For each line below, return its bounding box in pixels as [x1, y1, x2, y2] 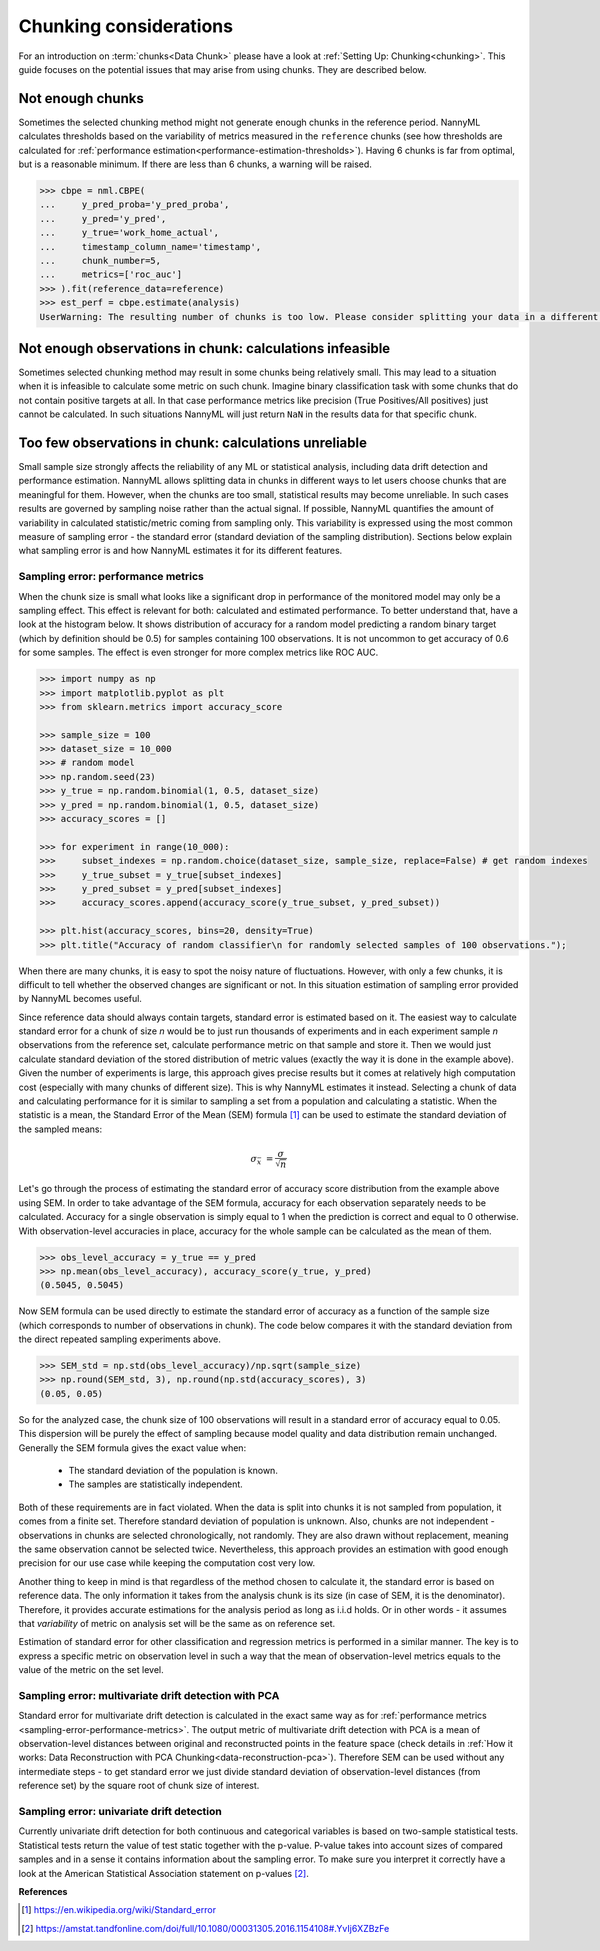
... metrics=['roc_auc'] [39, 269, 183, 280]
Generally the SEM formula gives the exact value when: [18, 1441, 247, 1454]
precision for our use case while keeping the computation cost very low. [18, 1557, 316, 1569]
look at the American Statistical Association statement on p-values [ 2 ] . [18, 1867, 309, 1879]
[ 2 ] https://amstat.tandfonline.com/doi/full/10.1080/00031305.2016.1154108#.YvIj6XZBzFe [21, 1922, 390, 1934]
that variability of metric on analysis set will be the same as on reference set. [18, 1617, 336, 1629]
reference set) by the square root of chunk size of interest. [18, 1780, 260, 1792]
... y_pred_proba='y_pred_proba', [39, 199, 230, 210]
